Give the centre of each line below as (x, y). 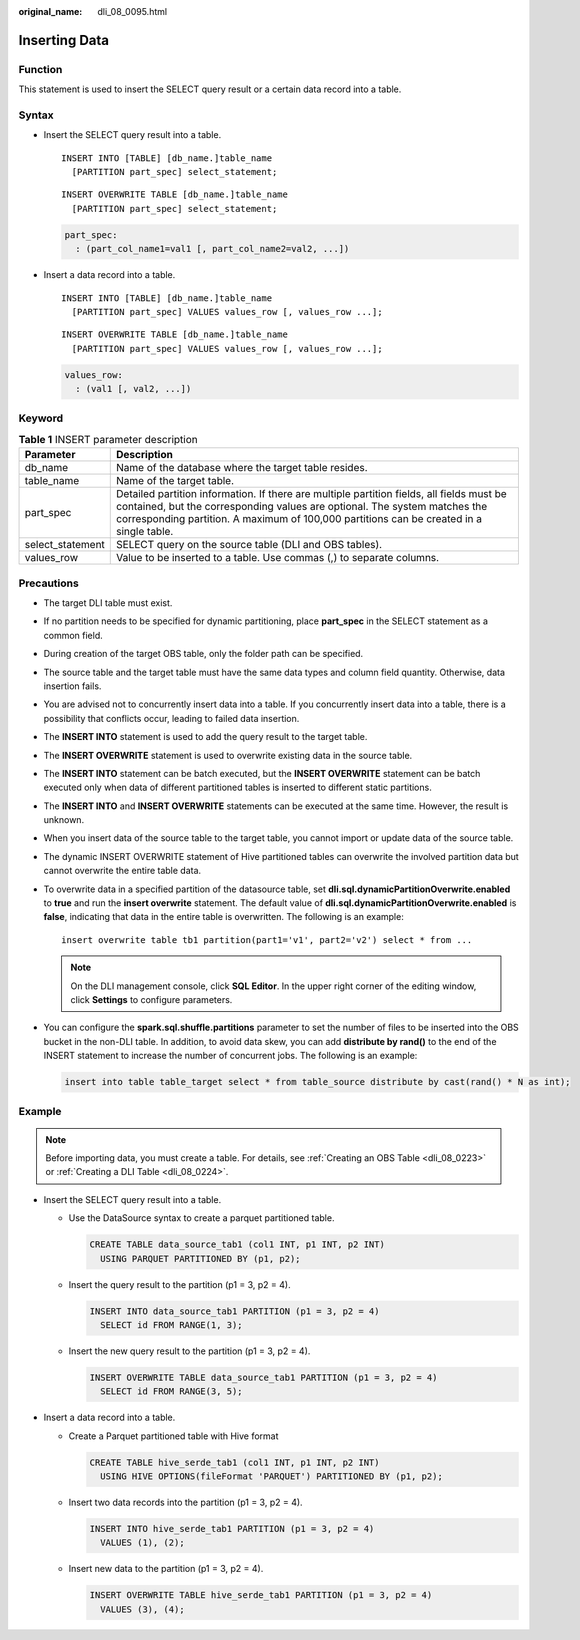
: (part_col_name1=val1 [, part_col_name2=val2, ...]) (212, 249)
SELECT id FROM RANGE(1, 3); (172, 1325)
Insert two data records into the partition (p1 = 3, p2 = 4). (186, 1502)
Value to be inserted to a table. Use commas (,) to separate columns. (278, 558)
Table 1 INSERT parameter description (108, 440)
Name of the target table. (175, 481)
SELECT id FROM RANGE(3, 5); (172, 1391)
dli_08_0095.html (132, 11)
